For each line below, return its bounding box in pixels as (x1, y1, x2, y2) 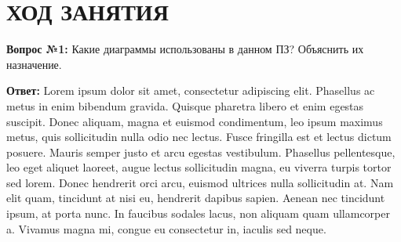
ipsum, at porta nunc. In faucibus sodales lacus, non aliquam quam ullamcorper (6, 205, 390, 222)
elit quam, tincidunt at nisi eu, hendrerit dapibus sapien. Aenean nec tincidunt (6, 190, 385, 206)
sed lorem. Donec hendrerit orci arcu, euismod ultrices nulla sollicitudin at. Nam (6, 174, 394, 190)
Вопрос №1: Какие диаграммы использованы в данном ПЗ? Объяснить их (6, 41, 364, 57)
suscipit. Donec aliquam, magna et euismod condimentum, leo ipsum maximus (6, 113, 383, 129)
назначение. (6, 56, 62, 72)
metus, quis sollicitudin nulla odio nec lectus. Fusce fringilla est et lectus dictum (6, 128, 392, 145)
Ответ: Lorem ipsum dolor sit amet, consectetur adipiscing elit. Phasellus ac (6, 82, 375, 99)
